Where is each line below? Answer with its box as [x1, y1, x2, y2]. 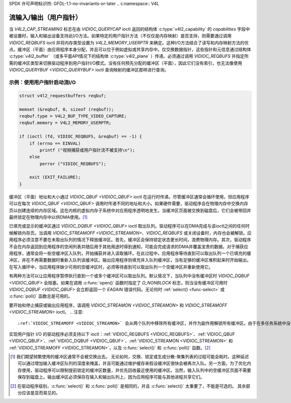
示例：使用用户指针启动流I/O [9, 79, 76, 86]
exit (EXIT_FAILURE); [29, 175, 81, 180]
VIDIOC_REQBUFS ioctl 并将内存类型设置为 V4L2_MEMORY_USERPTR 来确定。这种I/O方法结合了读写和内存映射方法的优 [9, 39, 249, 46]
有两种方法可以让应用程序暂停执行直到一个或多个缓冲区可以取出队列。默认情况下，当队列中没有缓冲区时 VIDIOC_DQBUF [9, 273, 250, 279]
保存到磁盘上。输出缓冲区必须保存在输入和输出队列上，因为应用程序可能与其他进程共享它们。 [17, 374, 205, 380]
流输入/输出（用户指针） [9, 13, 82, 21]
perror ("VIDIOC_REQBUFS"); [39, 161, 107, 166]
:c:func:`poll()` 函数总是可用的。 [9, 293, 73, 299]
